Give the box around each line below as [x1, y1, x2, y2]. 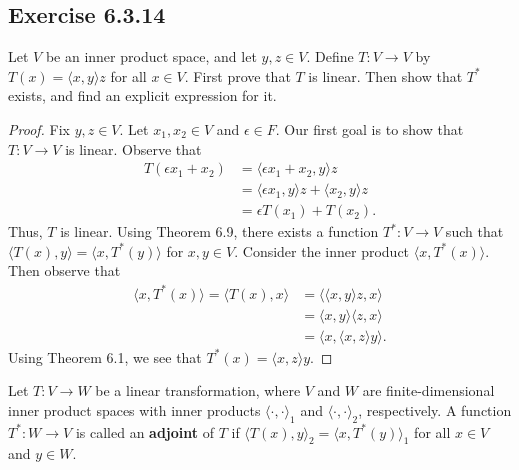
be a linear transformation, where [95, 380, 301, 401]
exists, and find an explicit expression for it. [8, 85, 277, 106]
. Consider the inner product [234, 240, 410, 261]
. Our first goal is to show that [275, 118, 464, 139]
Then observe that [8, 260, 121, 281]
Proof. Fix [8, 118, 70, 139]
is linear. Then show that [308, 65, 463, 86]
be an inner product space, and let [45, 46, 257, 67]
